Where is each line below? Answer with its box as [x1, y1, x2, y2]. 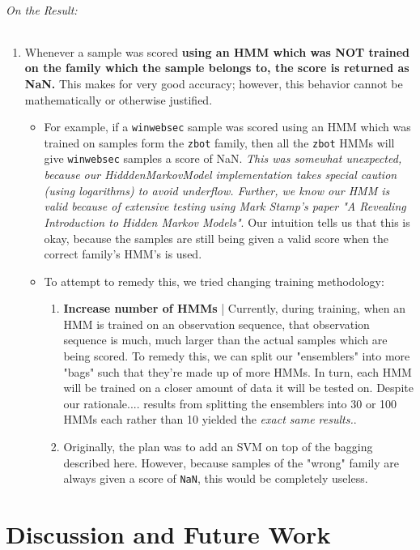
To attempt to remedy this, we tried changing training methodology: [44, 272, 384, 289]
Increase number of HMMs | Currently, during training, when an [63, 300, 405, 317]
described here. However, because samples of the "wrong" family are [63, 454, 399, 471]
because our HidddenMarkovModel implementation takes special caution [44, 166, 397, 183]
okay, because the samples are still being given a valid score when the [44, 229, 389, 246]
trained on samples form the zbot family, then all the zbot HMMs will [44, 134, 395, 151]
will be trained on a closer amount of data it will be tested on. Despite [63, 379, 414, 396]
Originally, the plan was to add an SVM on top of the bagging [63, 438, 373, 455]
